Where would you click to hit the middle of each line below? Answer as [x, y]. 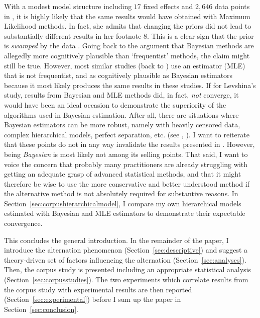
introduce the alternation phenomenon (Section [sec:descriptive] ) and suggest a [126, 250]
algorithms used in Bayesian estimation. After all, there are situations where [121, 114]
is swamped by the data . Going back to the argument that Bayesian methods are [129, 46]
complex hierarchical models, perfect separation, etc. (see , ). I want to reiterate [127, 134]
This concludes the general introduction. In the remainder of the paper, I [116, 240]
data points [232, 6]
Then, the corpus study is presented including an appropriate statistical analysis [127, 269]
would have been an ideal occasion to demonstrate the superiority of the [115, 104]
